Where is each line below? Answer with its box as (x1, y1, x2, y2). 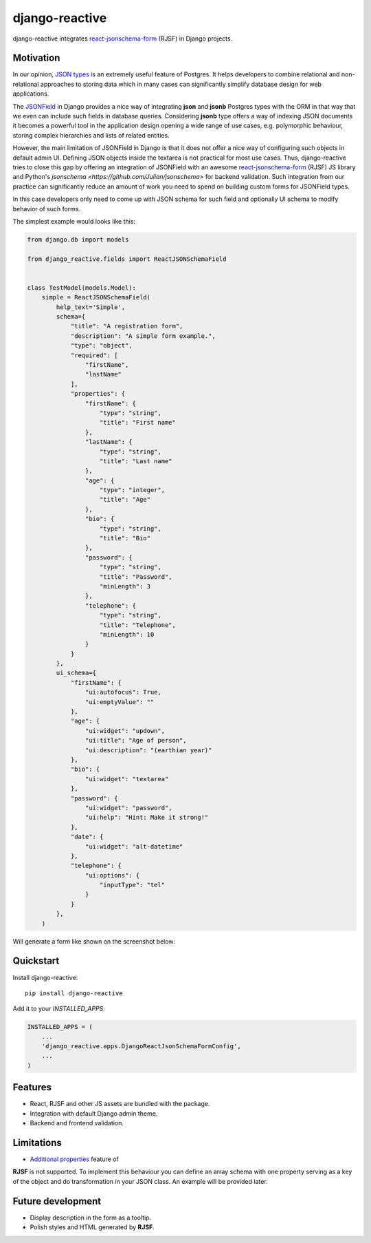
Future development (12, 1195, 102, 1207)
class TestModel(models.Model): (27, 284, 137, 292)
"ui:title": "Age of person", (85, 736, 187, 745)
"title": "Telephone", (100, 621, 177, 629)
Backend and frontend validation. (30, 1119, 124, 1127)
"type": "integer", (100, 486, 165, 494)
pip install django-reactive (25, 989, 123, 997)
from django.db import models (27, 235, 129, 244)
